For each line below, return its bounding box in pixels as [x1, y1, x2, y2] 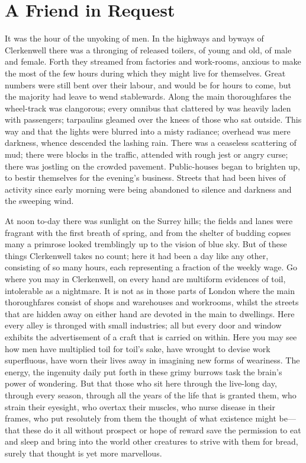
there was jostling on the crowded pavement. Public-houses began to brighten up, [5, 159, 300, 172]
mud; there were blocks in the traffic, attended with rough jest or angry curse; [5, 148, 288, 161]
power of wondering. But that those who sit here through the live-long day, [5, 377, 277, 389]
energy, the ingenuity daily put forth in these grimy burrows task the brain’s [5, 365, 282, 378]
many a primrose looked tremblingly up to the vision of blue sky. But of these [5, 238, 287, 250]
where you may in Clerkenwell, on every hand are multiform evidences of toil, [5, 273, 286, 285]
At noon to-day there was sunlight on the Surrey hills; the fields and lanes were [5, 215, 293, 227]
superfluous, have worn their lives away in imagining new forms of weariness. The [5, 354, 300, 366]
